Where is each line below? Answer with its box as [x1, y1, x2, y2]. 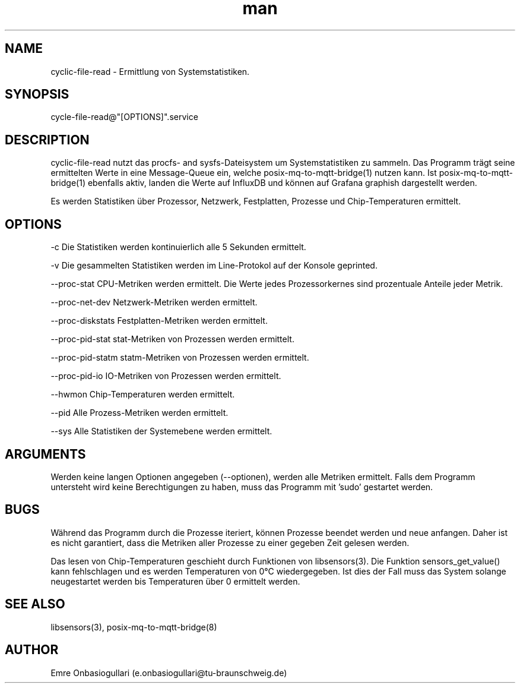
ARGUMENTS [5, 446, 86, 462]
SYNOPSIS [5, 87, 69, 102]
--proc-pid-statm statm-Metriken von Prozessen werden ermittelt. [50, 352, 309, 363]
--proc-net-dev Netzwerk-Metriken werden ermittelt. [50, 297, 258, 308]
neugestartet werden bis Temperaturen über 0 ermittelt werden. [50, 576, 300, 586]
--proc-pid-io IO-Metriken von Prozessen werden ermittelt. [50, 371, 281, 381]
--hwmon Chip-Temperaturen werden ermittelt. [50, 389, 235, 400]
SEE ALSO [5, 597, 65, 612]
